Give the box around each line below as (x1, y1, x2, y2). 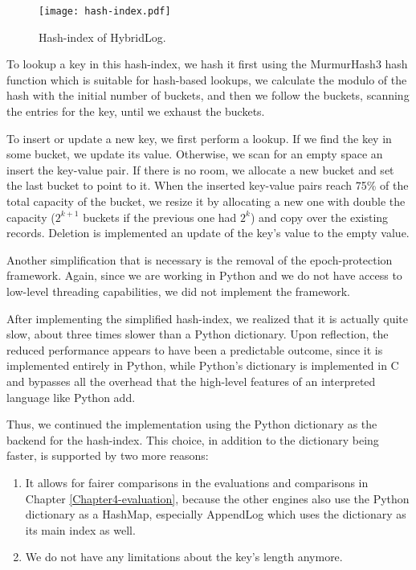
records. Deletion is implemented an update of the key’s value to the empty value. (6, 224, 410, 241)
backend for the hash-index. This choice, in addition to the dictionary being (6, 431, 379, 448)
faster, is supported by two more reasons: (6, 447, 209, 464)
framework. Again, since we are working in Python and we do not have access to (6, 267, 402, 284)
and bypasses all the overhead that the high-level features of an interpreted (6, 372, 376, 389)
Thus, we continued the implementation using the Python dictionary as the (6, 416, 377, 433)
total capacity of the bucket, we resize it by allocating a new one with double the (6, 193, 406, 209)
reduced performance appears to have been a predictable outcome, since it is (6, 341, 383, 358)
